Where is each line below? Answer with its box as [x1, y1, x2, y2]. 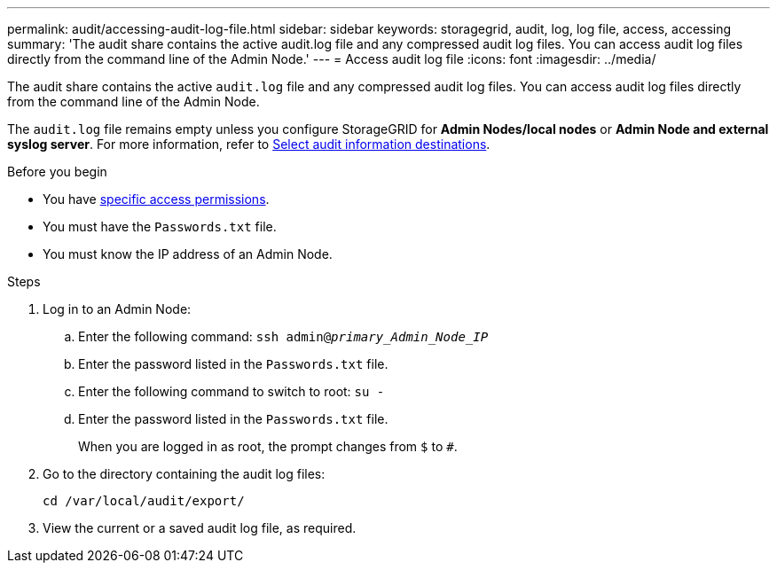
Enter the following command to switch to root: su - [78, 384, 385, 399]
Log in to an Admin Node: [43, 301, 192, 316]
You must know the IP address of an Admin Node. [43, 246, 333, 262]
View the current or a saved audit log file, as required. [43, 520, 357, 535]
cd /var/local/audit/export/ [43, 494, 245, 508]
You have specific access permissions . [43, 191, 270, 207]
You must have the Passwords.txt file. [43, 219, 277, 234]
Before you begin [7, 164, 107, 179]
